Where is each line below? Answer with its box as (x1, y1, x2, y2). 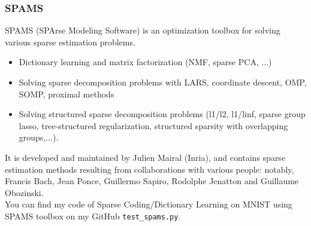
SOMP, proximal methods (19, 87, 114, 100)
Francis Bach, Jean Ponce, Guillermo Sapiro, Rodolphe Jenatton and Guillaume (5, 175, 299, 187)
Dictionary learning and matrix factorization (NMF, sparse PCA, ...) (19, 56, 272, 68)
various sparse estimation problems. (5, 35, 135, 48)
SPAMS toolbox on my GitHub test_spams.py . (5, 209, 181, 222)
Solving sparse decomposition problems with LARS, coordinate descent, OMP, (19, 76, 307, 88)
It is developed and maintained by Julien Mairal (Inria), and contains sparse (5, 151, 286, 163)
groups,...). (19, 131, 59, 143)
